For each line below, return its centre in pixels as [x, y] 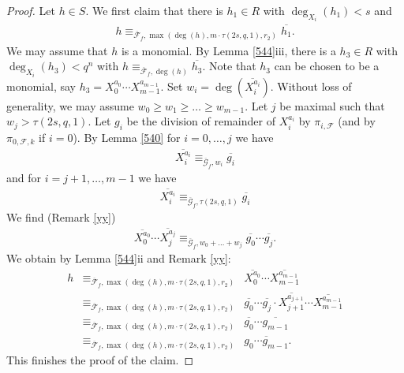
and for [24, 177]
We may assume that [57, 50]
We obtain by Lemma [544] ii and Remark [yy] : [119, 258]
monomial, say [41, 86]
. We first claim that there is [154, 10]
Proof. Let [31, 10]
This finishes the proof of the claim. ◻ [100, 359]
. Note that [229, 66]
